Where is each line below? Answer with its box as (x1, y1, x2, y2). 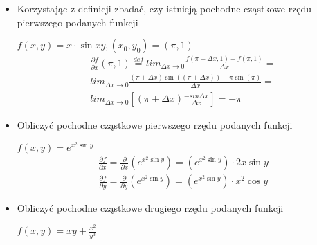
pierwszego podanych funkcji (17, 15, 138, 29)
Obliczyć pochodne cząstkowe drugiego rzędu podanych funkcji (17, 200, 284, 215)
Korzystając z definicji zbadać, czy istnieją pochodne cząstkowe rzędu (17, 1, 312, 15)
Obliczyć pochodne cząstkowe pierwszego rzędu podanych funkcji (17, 118, 293, 132)
